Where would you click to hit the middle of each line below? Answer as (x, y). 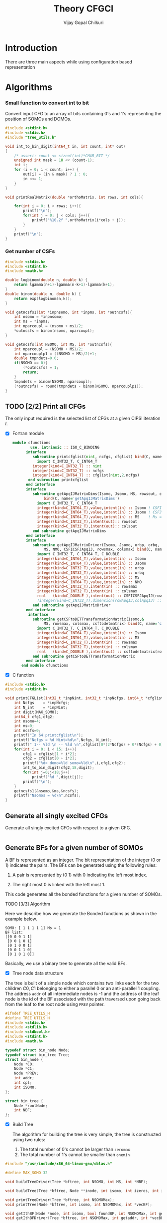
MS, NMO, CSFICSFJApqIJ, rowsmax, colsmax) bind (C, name (104, 549)
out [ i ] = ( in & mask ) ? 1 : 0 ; (55, 174)
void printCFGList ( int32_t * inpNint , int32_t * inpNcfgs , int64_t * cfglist (84, 698)
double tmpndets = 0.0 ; (36, 358)
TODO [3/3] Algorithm (28, 904)
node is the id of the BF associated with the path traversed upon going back (83, 999)
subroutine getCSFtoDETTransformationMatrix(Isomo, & (88, 619)
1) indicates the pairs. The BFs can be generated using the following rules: (81, 865)
